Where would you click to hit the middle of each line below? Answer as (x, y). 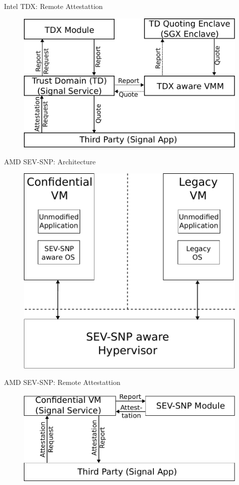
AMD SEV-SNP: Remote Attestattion (62, 382)
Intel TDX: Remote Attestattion (54, 6)
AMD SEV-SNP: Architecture (50, 161)
